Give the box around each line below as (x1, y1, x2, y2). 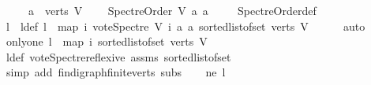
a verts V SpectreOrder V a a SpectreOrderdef (28, 2, 317, 18)
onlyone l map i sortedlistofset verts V (6, 33, 208, 50)
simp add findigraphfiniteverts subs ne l (6, 64, 226, 80)
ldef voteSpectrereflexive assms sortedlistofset (6, 48, 231, 65)
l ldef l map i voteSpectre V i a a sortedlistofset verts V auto (6, 17, 365, 34)
